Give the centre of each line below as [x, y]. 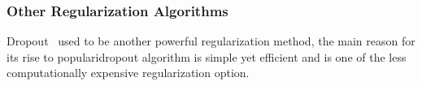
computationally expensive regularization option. [128, 73]
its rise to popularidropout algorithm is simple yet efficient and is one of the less [207, 56]
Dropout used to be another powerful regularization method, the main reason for [211, 41]
